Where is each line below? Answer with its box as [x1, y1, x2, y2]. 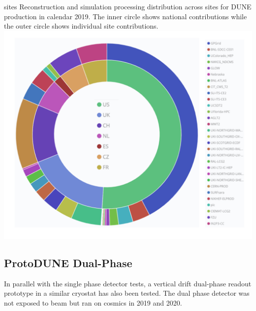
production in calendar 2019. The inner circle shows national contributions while [4, 11, 247, 21]
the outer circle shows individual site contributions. [4, 21, 159, 31]
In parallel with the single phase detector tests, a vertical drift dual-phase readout [4, 278, 252, 288]
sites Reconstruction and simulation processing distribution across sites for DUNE [4, 1, 252, 11]
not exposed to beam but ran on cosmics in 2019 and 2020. [4, 298, 182, 308]
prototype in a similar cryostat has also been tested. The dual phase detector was [4, 288, 250, 298]
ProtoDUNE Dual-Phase [4, 255, 132, 271]
